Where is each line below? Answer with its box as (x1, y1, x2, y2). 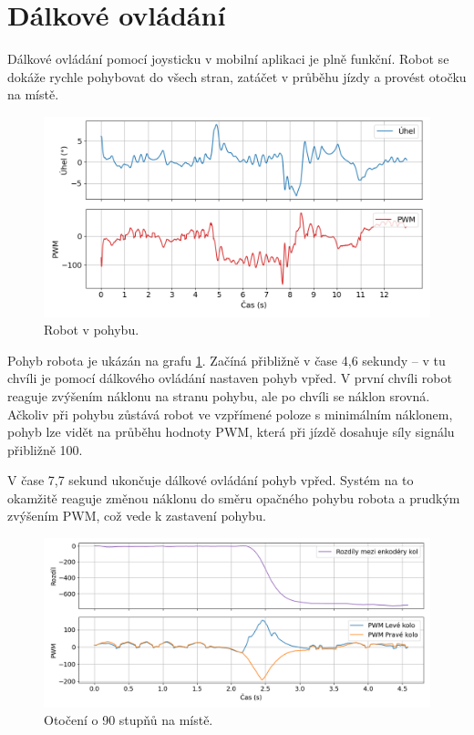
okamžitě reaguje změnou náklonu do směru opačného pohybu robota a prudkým (7, 488, 460, 507)
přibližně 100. (7, 440, 83, 459)
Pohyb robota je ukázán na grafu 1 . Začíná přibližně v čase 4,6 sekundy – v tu (7, 350, 446, 369)
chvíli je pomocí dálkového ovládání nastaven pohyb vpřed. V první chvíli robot (7, 368, 452, 388)
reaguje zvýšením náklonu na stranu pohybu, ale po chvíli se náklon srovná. (7, 386, 430, 405)
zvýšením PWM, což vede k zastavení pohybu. (7, 506, 266, 525)
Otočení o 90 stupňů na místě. (44, 710, 213, 730)
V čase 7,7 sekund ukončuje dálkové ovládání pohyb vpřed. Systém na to (7, 471, 414, 490)
